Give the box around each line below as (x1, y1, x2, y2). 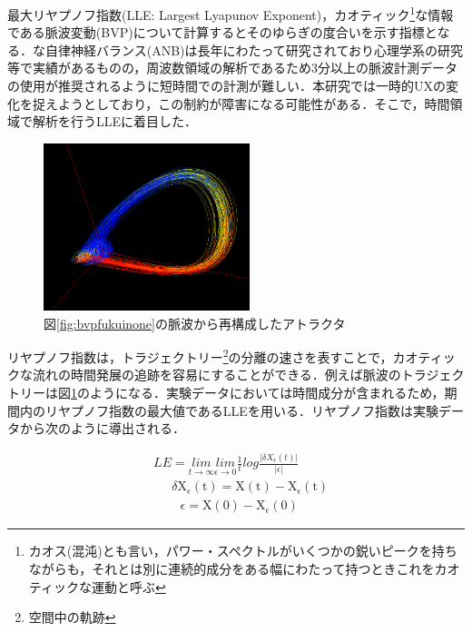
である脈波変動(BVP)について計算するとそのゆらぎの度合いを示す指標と (7, 23, 438, 42)
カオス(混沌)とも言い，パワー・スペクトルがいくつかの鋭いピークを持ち (28, 541, 457, 560)
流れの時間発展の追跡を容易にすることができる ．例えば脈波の (32, 365, 401, 384)
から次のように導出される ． (19, 419, 185, 438)
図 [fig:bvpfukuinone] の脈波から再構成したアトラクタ (44, 313, 346, 332)
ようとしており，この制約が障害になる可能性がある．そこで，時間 (57, 94, 450, 113)
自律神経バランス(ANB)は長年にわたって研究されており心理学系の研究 (44, 40, 463, 59)
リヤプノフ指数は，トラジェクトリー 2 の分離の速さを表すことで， (7, 345, 393, 366)
